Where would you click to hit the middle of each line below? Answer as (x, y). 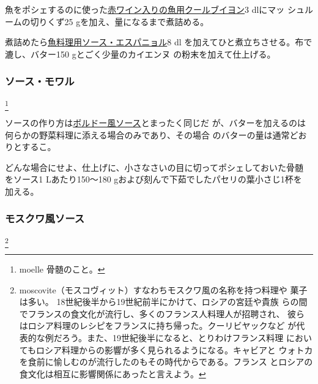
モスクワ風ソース (45, 218)
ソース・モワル (40, 81)
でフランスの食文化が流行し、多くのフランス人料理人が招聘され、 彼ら (162, 313)
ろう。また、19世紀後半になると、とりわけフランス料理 (172, 337)
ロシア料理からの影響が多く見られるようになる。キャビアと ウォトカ (175, 349)
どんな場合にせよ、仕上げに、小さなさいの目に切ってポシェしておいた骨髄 (154, 167)
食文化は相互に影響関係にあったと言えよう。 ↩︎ (113, 373)
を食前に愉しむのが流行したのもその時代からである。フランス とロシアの (166, 362)
